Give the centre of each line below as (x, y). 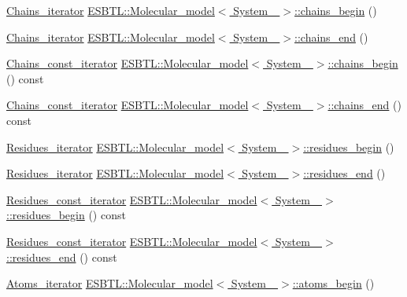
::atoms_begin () (333, 283)
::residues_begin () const (66, 215)
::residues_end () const (62, 257)
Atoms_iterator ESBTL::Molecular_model (110, 283)
